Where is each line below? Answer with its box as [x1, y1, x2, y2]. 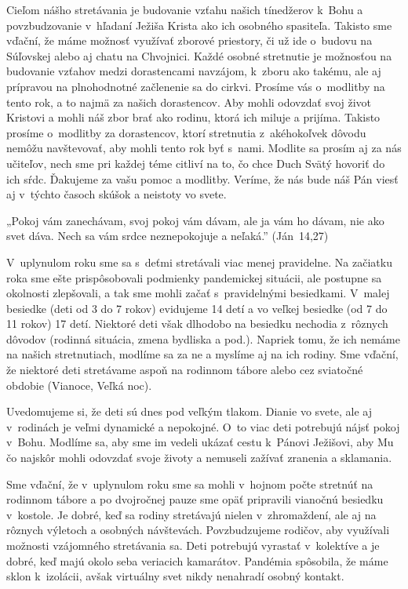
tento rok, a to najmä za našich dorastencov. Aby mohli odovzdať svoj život [6, 93, 372, 110]
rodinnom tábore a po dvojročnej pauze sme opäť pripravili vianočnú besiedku [6, 491, 384, 507]
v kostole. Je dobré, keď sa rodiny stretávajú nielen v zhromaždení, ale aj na [6, 506, 377, 522]
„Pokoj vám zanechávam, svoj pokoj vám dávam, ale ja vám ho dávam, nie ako [6, 212, 384, 228]
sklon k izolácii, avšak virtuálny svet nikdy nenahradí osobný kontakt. [6, 568, 344, 584]
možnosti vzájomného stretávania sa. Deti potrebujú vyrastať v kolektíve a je [6, 537, 380, 553]
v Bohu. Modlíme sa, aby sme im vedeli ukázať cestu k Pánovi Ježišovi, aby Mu [6, 434, 394, 450]
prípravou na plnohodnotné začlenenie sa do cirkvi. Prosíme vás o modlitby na [6, 78, 385, 94]
